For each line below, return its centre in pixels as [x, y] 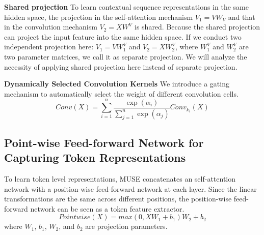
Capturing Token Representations [95, 157]
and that [242, 17]
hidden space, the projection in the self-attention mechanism [99, 17]
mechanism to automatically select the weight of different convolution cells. [121, 93]
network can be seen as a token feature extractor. [107, 208]
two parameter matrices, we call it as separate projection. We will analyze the [126, 56]
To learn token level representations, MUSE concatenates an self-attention [120, 178]
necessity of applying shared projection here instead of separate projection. [121, 66]
